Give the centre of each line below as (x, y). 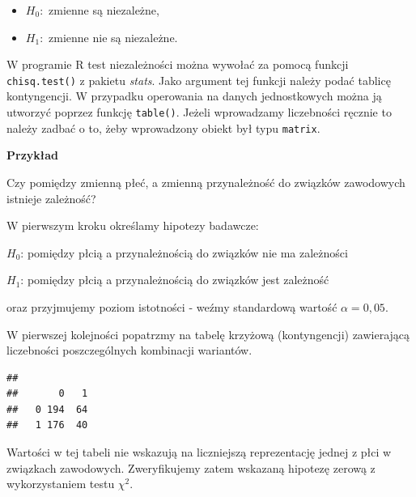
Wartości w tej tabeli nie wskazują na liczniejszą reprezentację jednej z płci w (199, 452)
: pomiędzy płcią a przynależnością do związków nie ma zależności (184, 252)
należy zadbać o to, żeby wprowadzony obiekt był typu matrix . (163, 127)
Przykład (32, 155)
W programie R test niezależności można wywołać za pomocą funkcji (178, 64)
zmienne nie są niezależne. (113, 37)
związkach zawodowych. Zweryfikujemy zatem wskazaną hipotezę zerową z (191, 467)
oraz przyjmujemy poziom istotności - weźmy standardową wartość (172, 306)
